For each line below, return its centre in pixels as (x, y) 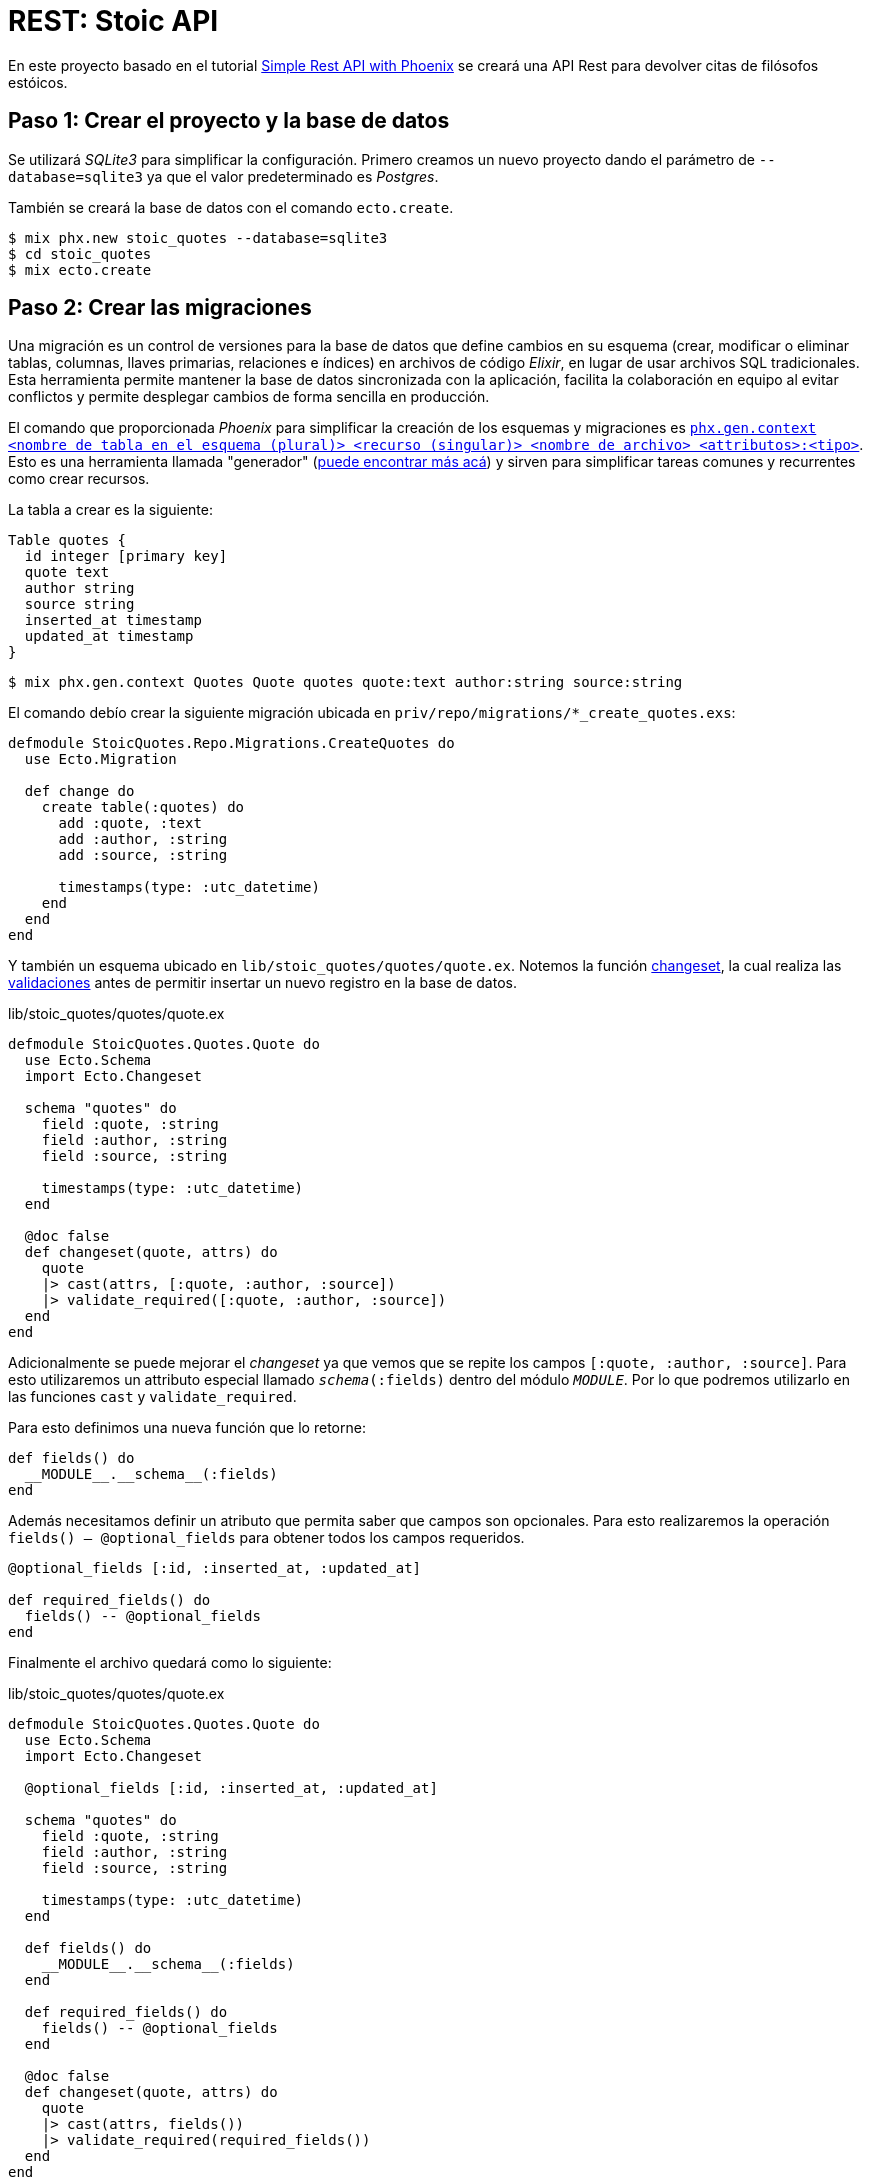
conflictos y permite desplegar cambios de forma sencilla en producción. (249, 397)
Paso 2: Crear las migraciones (160, 308)
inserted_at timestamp (113, 620)
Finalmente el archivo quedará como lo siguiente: (170, 1663)
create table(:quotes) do (143, 807)
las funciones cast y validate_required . (152, 1397)
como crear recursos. (79, 479)
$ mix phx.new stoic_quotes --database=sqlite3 (198, 237)
